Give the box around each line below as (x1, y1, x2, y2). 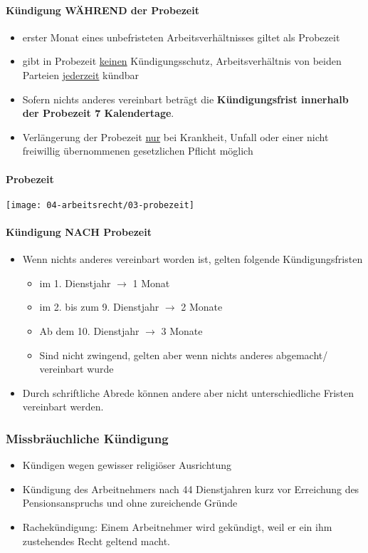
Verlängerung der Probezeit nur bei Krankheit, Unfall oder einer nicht (22, 129, 329, 144)
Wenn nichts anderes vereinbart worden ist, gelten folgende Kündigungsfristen (22, 252, 363, 267)
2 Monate (181, 299, 223, 314)
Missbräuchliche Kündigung (6, 429, 169, 447)
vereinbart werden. (22, 399, 104, 414)
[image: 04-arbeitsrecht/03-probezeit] (6, 200, 194, 210)
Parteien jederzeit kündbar (22, 67, 140, 82)
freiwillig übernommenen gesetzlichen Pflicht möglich (22, 143, 253, 158)
